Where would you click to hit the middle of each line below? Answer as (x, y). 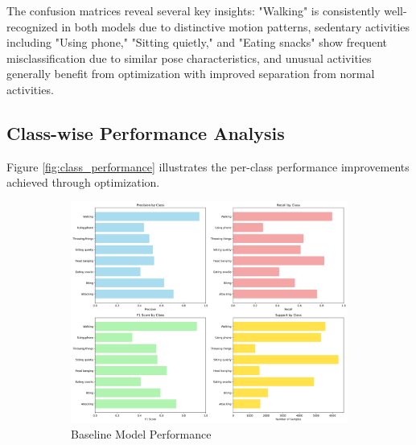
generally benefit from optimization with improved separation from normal (191, 74)
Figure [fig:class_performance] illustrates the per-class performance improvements (208, 166)
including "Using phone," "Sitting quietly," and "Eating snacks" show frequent (197, 42)
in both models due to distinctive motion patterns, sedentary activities (236, 26)
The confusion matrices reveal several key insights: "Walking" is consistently (194, 10)
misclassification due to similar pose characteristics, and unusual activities (189, 58)
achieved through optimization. (83, 182)
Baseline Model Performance (141, 433)
